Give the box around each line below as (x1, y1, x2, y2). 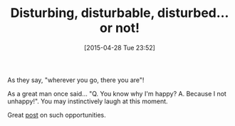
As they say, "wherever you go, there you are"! (7, 76, 145, 84)
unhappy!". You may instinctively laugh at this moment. (7, 97, 169, 105)
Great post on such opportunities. (7, 110, 107, 119)
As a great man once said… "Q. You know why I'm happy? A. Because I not (7, 89, 226, 98)
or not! (99, 20, 140, 36)
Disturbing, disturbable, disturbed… (10, 5, 229, 21)
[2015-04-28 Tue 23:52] (84, 43, 155, 52)
